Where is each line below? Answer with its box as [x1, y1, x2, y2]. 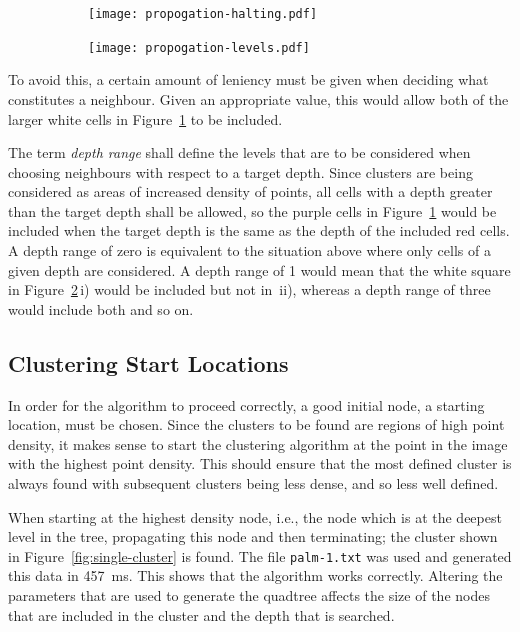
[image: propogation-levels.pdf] [88, 40, 310, 55]
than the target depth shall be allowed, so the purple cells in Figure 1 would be [8, 200, 497, 221]
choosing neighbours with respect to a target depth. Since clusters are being [8, 161, 473, 182]
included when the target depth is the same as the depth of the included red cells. [8, 220, 510, 241]
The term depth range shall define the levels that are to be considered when [8, 142, 471, 163]
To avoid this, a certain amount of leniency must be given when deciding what [8, 69, 489, 90]
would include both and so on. [8, 298, 194, 319]
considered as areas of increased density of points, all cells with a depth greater [8, 181, 493, 202]
